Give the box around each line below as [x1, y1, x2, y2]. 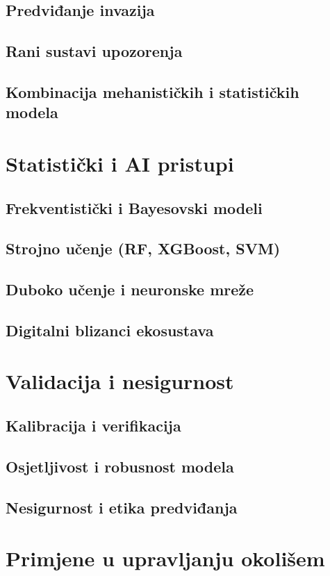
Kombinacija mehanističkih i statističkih [6, 81, 299, 102]
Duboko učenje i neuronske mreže [6, 279, 254, 300]
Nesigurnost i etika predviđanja [6, 496, 238, 518]
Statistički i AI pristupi [6, 149, 234, 177]
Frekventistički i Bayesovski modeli [6, 197, 263, 218]
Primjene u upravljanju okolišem [6, 544, 325, 573]
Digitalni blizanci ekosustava [6, 319, 214, 340]
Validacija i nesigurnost [6, 367, 234, 395]
